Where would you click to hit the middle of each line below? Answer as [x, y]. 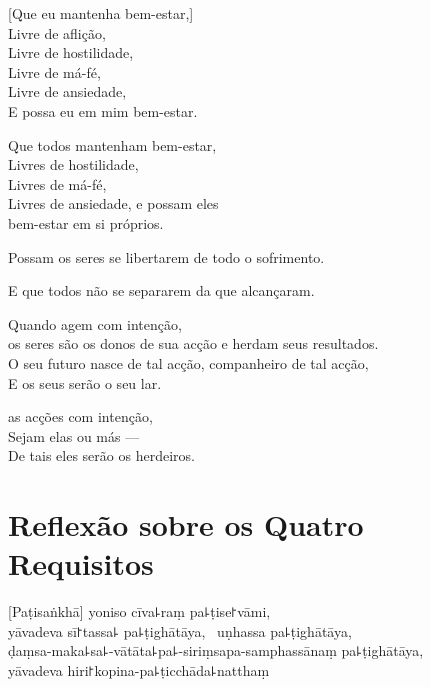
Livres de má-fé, [57, 183]
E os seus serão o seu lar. [85, 382]
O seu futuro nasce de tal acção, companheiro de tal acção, [188, 362]
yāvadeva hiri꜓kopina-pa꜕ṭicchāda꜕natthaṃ [139, 669]
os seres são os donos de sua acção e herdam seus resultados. [193, 343]
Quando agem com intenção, [95, 323]
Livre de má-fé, [54, 71]
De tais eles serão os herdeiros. [101, 455]
